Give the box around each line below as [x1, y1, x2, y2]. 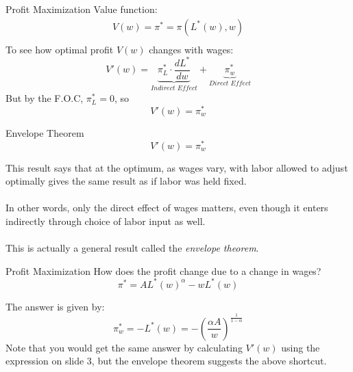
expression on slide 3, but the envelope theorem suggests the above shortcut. [5, 354, 327, 368]
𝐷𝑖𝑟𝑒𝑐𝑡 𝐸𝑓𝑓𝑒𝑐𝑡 [208, 79, 251, 87]
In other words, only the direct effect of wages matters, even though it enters [5, 200, 328, 215]
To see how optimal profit [5, 42, 114, 56]
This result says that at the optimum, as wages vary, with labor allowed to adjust [5, 160, 348, 174]
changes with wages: [149, 42, 234, 56]
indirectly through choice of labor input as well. [5, 213, 206, 228]
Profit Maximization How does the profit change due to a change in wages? [5, 263, 321, 278]
